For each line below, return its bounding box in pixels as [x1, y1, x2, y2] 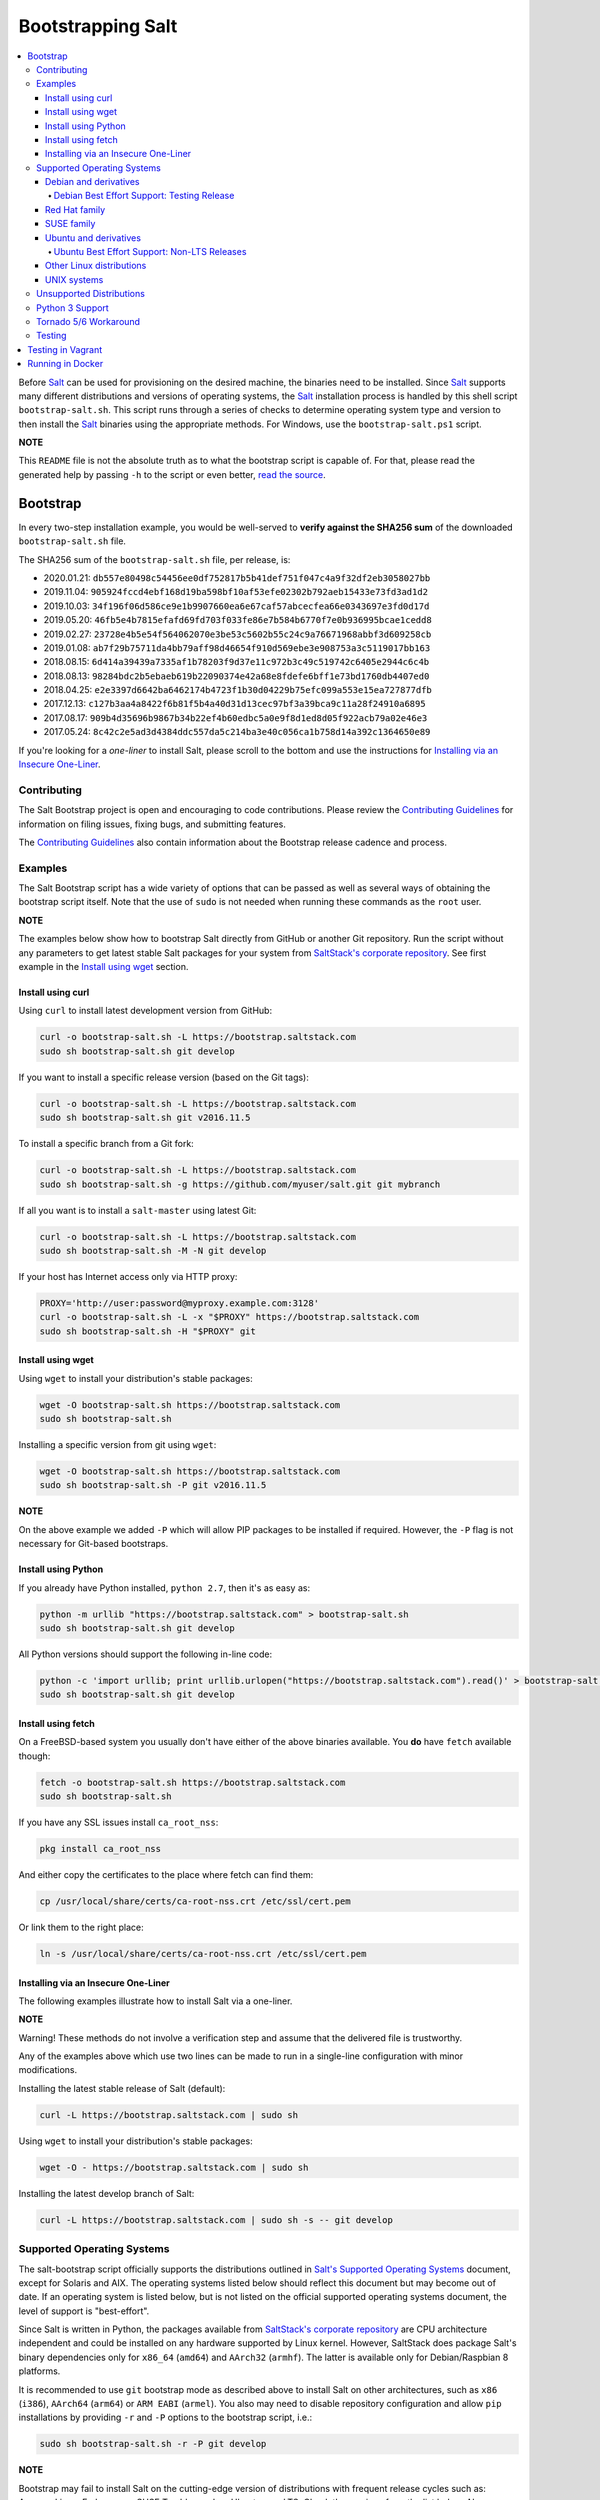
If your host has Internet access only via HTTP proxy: [18, 1270, 238, 1282]
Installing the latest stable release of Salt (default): [18, 2082, 226, 2094]
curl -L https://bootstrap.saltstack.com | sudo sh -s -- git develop [39, 2214, 394, 2225]
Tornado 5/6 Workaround [36, 315, 140, 327]
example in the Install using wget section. [18, 961, 189, 973]
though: [18, 1750, 51, 1762]
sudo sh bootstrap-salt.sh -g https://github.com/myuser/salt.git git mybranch [39, 1178, 441, 1190]
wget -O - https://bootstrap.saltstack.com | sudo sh [39, 2161, 309, 2173]
